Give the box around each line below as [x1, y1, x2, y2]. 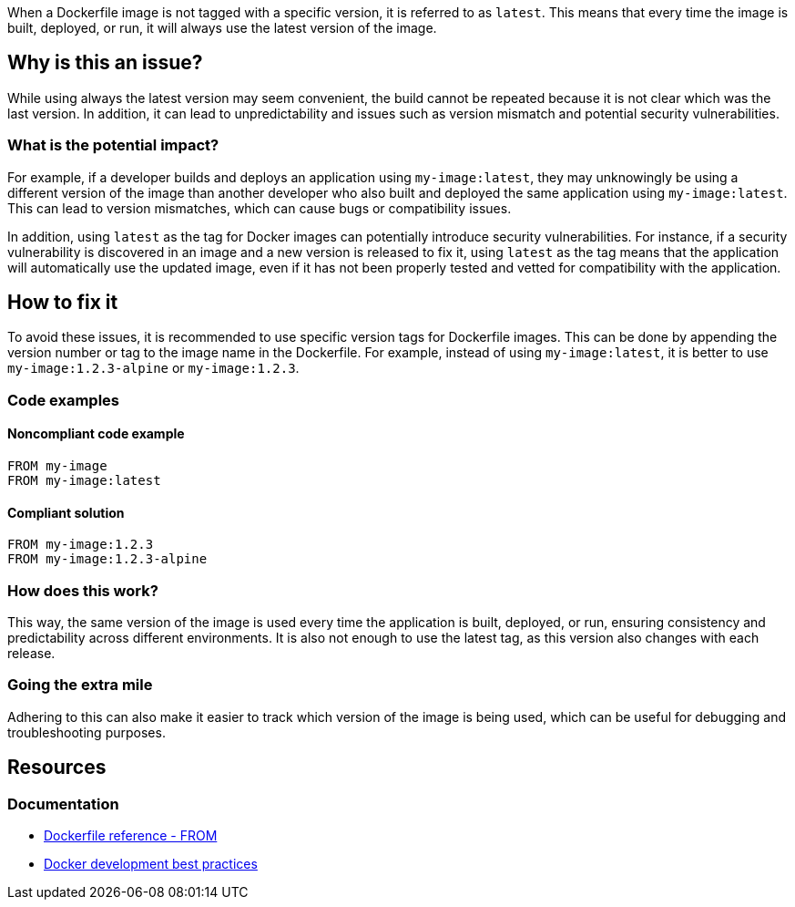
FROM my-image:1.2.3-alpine [7, 551, 208, 567]
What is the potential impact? [7, 136, 219, 155]
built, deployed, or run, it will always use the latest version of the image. [7, 20, 437, 36]
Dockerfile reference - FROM [44, 827, 218, 843]
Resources [7, 756, 107, 779]
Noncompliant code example [7, 426, 185, 442]
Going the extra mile [7, 675, 153, 695]
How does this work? [7, 581, 158, 600]
